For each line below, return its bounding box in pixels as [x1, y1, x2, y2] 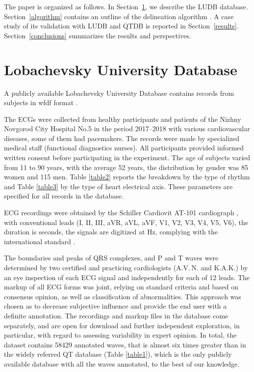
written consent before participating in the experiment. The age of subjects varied [4, 152, 251, 163]
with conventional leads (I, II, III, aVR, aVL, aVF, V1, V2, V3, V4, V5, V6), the [4, 217, 249, 227]
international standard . [4, 236, 76, 246]
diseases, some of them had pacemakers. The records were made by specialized [4, 133, 240, 143]
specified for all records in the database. [4, 191, 124, 201]
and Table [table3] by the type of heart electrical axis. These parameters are [4, 181, 233, 191]
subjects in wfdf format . [4, 97, 78, 108]
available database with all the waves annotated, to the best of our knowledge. [4, 358, 240, 369]
